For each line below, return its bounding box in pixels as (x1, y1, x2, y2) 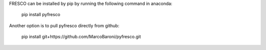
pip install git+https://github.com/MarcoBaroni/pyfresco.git (21, 34, 141, 40)
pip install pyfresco (21, 12, 61, 17)
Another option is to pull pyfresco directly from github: (9, 22, 120, 29)
